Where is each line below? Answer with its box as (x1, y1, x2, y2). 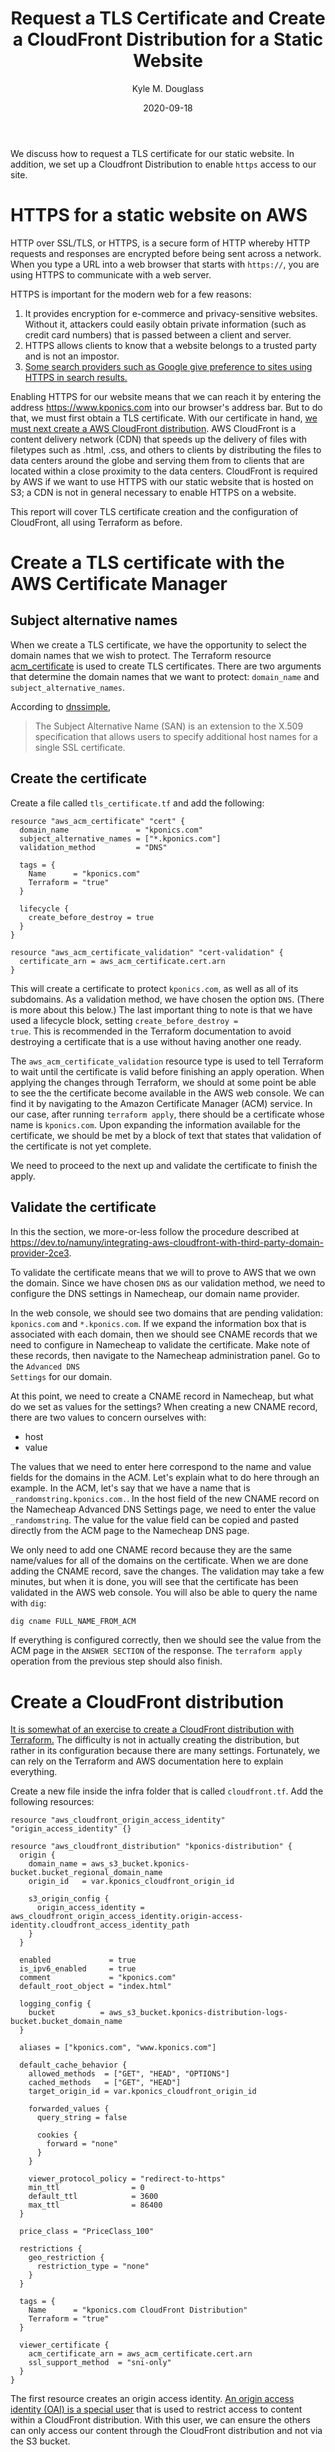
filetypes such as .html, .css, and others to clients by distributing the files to (10, 443, 322, 456)
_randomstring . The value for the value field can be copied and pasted (10, 1513, 299, 1526)
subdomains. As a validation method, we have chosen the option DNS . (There (10, 993, 325, 1005)
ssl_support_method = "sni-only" (28, 2358, 172, 2368)
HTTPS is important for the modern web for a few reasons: (10, 288, 252, 300)
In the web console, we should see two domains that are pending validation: (10, 1307, 323, 1319)
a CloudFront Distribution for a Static (12, 28, 324, 51)
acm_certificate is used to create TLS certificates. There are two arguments (10, 660, 322, 672)
